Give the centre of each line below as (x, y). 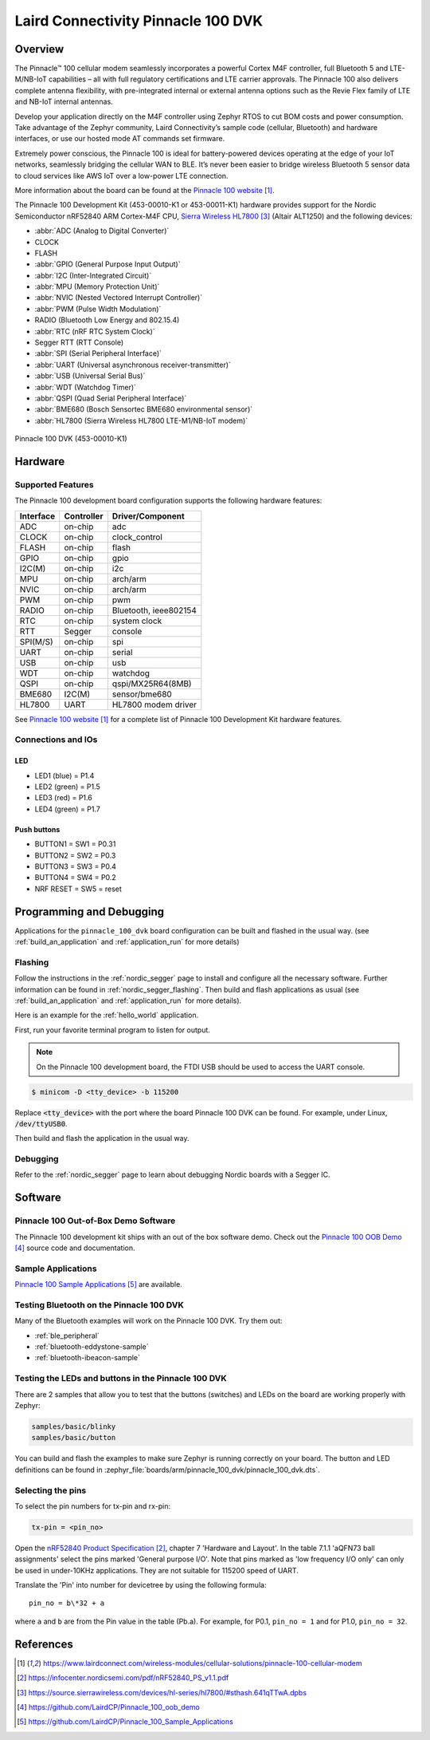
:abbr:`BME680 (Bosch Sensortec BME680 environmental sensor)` (144, 409)
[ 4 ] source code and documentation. (75, 1248)
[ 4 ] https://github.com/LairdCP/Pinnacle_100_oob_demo (109, 1706)
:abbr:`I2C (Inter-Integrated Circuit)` (93, 275)
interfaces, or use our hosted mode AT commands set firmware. (120, 139)
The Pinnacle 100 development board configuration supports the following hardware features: (168, 501)
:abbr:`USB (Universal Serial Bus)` (90, 376)
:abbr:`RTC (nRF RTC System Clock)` (95, 331)
